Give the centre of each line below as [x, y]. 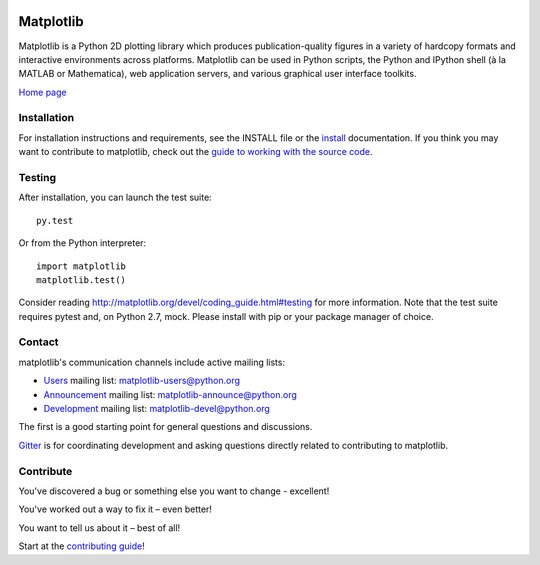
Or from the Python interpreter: [82, 243]
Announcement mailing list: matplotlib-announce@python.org [170, 394]
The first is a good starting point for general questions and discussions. [165, 427]
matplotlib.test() [81, 279]
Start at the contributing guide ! [81, 546]
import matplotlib [81, 266]
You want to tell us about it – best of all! [99, 527]
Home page [42, 92]
